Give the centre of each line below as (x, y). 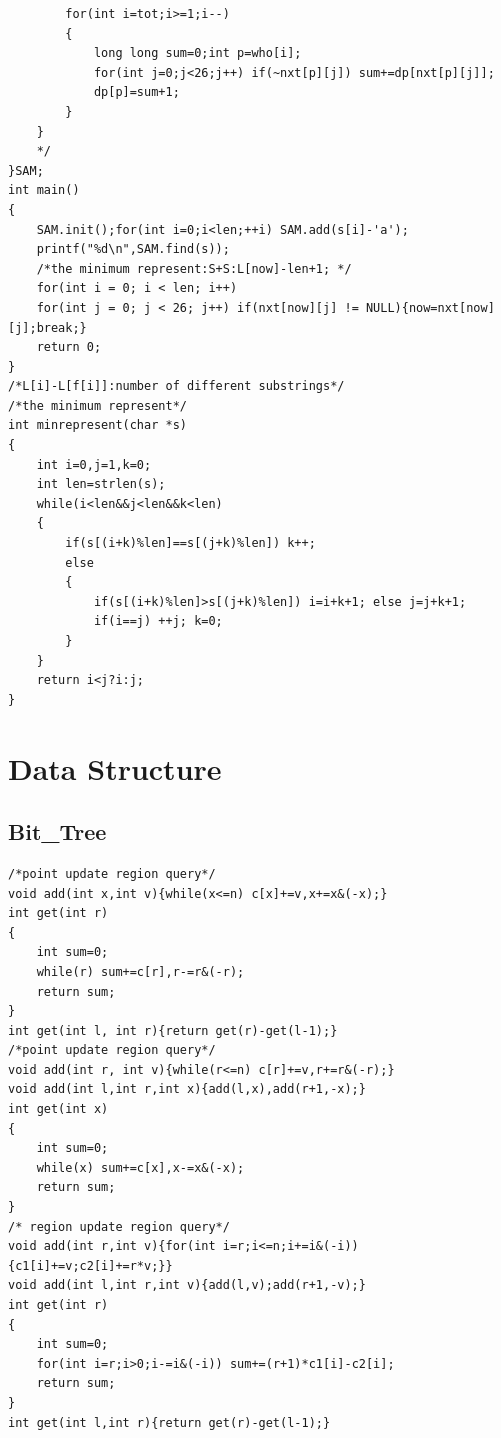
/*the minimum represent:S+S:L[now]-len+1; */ (194, 268)
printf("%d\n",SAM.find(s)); (133, 249)
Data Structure (115, 767)
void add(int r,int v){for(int (112, 1246)
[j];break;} (47, 327)
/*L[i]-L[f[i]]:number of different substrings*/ (176, 386)
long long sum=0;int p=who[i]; (197, 53)
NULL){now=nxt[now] (430, 307)
